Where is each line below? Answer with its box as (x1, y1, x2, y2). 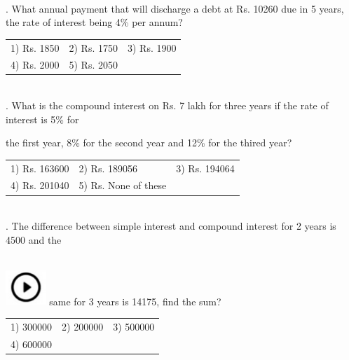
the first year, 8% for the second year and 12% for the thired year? (6, 135, 292, 150)
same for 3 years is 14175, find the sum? (49, 293, 221, 308)
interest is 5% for (6, 111, 79, 126)
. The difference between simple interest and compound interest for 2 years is (6, 219, 336, 233)
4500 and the (6, 232, 62, 247)
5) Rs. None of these (78, 178, 167, 193)
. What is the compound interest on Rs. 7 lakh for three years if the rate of (6, 98, 329, 113)
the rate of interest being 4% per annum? (6, 15, 183, 29)
